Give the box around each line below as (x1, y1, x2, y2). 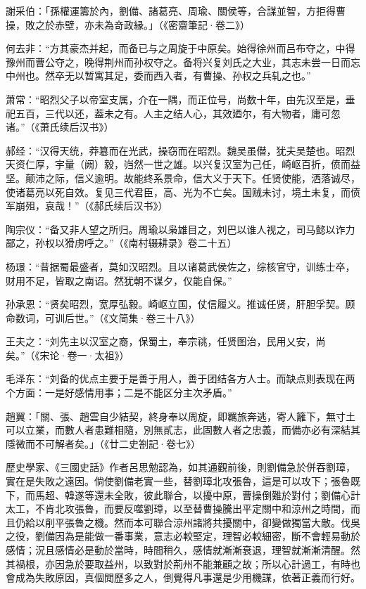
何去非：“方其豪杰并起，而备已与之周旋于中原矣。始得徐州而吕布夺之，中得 (6, 41, 355, 56)
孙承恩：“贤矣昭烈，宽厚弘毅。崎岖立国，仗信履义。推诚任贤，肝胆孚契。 (6, 297, 346, 311)
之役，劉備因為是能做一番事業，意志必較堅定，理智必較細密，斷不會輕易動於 (6, 529, 360, 543)
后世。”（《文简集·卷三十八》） (64, 310, 201, 325)
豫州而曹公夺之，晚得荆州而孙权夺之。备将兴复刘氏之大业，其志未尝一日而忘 (6, 54, 360, 69)
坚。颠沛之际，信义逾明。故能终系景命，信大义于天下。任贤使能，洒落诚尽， (6, 170, 360, 185)
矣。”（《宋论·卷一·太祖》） (6, 347, 130, 362)
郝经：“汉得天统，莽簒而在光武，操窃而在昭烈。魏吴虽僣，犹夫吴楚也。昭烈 (6, 143, 355, 157)
